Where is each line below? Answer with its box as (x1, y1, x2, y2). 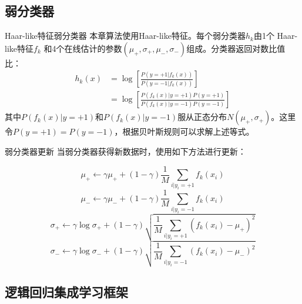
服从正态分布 (177, 111, 227, 123)
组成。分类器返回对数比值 (186, 42, 286, 54)
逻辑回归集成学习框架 (5, 283, 128, 301)
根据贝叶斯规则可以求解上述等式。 (122, 125, 254, 138)
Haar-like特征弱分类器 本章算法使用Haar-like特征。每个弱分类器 (5, 29, 246, 42)
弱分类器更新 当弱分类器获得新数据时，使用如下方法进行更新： (5, 145, 246, 158)
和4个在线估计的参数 (43, 42, 122, 54)
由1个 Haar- (253, 29, 298, 42)
